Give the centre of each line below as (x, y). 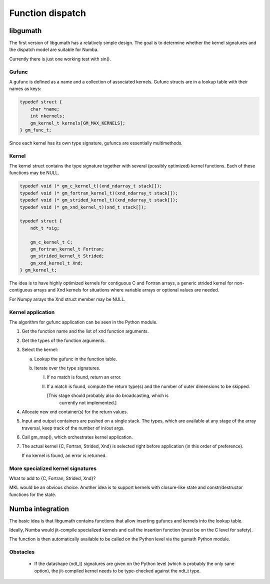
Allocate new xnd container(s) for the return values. (75, 411)
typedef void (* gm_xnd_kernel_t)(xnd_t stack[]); (83, 207)
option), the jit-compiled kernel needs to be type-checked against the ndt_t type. (117, 570)
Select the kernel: (40, 349)
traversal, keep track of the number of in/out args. (73, 428)
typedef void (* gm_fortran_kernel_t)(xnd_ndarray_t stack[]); (99, 193)
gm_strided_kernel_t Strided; (67, 256)
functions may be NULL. (34, 173)
